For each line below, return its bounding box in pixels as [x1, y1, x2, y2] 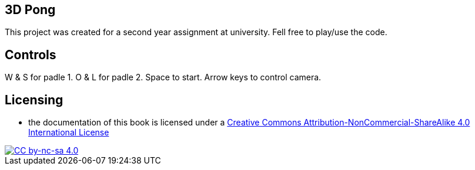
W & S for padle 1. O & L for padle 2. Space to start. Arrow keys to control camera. [5, 72, 322, 83]
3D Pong [5, 2, 56, 17]
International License [28, 127, 109, 138]
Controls [5, 47, 56, 62]
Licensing [5, 92, 63, 107]
